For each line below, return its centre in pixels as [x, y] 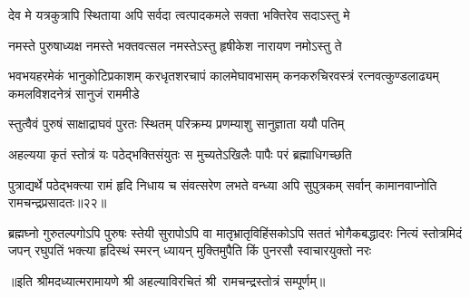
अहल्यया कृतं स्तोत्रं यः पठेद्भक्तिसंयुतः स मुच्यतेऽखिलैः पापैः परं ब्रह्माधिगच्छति [180, 153]
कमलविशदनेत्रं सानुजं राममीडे [74, 93]
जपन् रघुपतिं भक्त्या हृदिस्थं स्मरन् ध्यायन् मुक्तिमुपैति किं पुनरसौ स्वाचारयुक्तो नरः [190, 250]
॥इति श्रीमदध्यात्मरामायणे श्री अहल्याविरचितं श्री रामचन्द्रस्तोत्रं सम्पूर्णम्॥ [167, 280]
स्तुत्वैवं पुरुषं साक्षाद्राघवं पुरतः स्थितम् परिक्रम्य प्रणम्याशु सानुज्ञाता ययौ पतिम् [176, 124]
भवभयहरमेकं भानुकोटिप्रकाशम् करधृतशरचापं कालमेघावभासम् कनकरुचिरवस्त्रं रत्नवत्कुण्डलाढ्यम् [224, 76]
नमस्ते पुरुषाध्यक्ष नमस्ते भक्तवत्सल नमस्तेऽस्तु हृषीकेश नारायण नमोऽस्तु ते [175, 45]
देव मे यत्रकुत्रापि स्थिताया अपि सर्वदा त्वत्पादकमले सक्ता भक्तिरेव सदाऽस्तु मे [179, 14]
